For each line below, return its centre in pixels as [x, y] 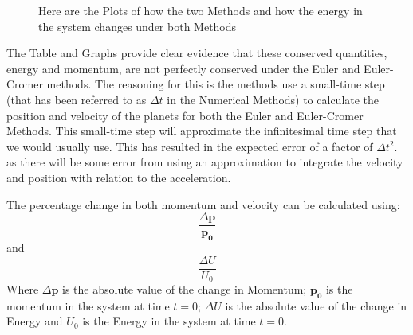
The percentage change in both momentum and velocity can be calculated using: [203, 204]
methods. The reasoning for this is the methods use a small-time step [216, 84]
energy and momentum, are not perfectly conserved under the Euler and [183, 68]
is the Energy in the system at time [169, 321]
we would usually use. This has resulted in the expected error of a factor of [190, 146]
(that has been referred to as [77, 99]
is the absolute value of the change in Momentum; [185, 289]
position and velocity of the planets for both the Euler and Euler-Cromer [185, 115]
